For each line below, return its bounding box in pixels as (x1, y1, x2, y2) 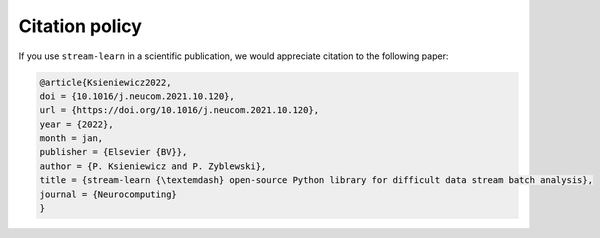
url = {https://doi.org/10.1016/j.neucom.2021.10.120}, (39, 105, 320, 116)
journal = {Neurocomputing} (39, 188, 177, 200)
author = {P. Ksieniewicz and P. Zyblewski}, (39, 160, 267, 172)
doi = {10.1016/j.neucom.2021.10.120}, (39, 90, 235, 102)
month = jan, (39, 133, 104, 144)
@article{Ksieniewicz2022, (39, 76, 172, 88)
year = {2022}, (39, 118, 114, 130)
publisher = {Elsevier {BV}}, (39, 146, 188, 158)
